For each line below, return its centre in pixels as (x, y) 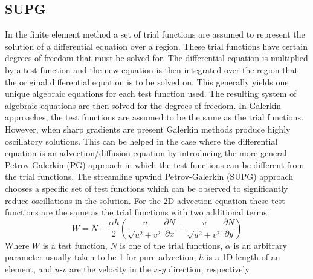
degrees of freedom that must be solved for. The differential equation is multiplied (156, 58)
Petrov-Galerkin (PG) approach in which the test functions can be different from (155, 164)
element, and (29, 268)
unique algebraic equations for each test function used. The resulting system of (151, 94)
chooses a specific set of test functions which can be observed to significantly (147, 188)
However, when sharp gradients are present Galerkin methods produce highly (148, 129)
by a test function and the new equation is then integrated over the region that (151, 69)
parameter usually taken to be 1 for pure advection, (101, 257)
